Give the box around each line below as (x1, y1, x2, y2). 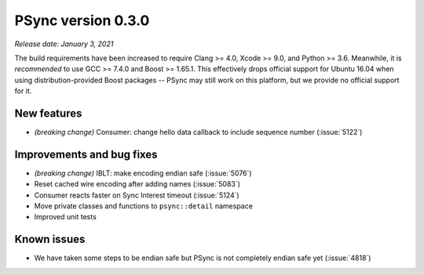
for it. (14, 86, 32, 96)
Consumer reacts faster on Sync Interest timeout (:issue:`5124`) (34, 190, 239, 200)
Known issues (14, 233, 86, 246)
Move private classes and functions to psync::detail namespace (34, 201, 253, 211)
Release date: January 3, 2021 (14, 39, 114, 49)
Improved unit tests (34, 212, 97, 222)
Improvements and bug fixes (14, 147, 158, 161)
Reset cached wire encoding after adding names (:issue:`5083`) (34, 179, 241, 189)
